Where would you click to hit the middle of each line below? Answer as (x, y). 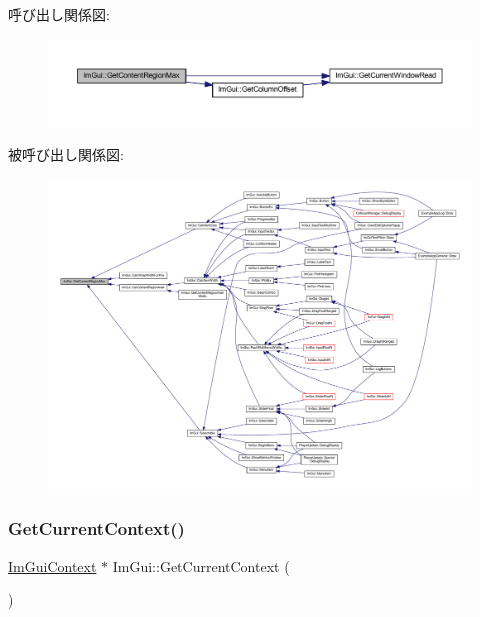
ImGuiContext (52, 565)
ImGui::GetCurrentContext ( (201, 565)
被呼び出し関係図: (66, 154)
